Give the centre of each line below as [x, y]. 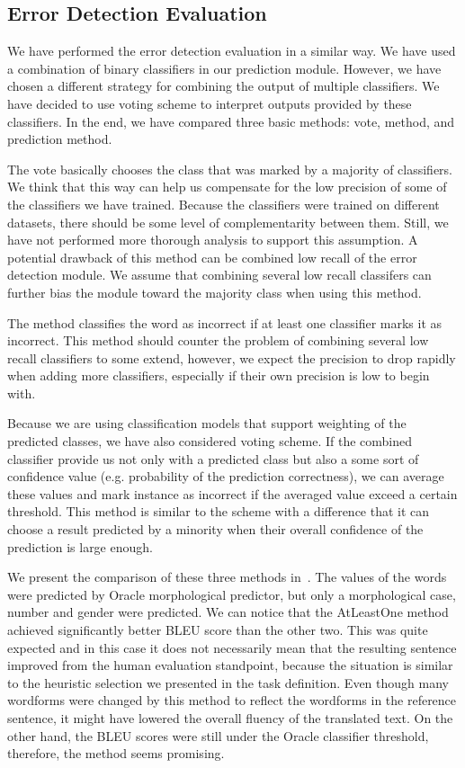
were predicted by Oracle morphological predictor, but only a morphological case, [232, 594]
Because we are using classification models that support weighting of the [207, 423]
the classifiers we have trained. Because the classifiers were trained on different [224, 204]
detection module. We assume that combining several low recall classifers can [219, 275]
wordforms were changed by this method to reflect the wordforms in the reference [232, 700]
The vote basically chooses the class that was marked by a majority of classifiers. [230, 169]
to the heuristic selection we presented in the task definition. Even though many [228, 682]
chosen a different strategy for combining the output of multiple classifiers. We [224, 86]
